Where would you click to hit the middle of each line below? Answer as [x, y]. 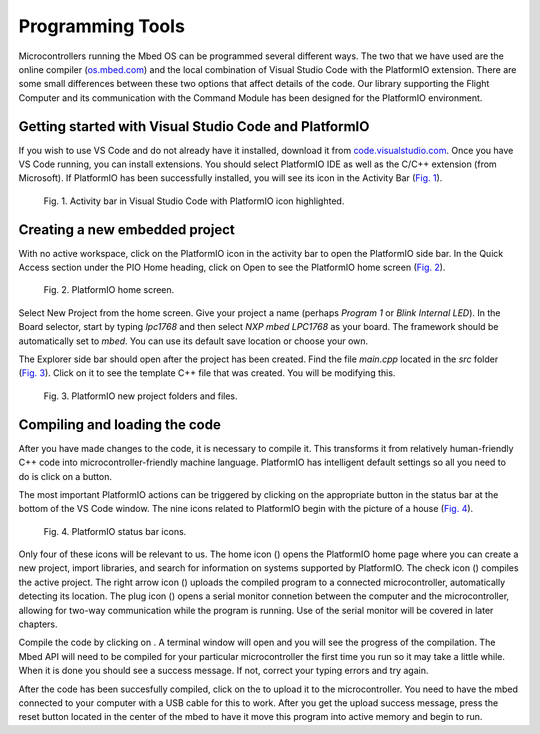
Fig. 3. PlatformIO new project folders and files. [140, 396]
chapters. [38, 624]
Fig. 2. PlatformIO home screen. [109, 290]
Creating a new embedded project [126, 229]
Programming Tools [101, 26]
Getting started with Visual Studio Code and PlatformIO [194, 126]
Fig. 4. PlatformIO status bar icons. [115, 531]
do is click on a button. [65, 476]
